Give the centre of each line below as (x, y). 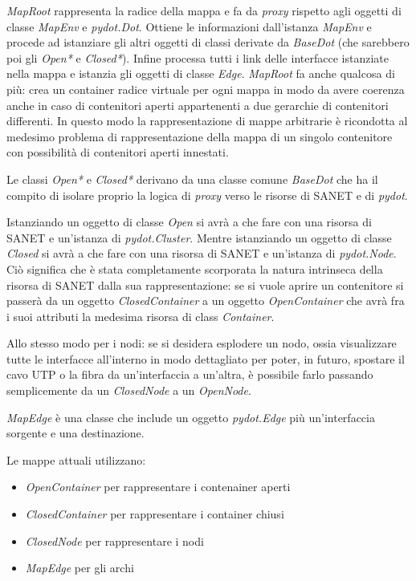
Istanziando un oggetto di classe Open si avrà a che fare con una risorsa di (189, 222)
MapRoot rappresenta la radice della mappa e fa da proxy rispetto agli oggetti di (204, 10)
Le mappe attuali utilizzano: (76, 459)
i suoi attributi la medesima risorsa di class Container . (141, 316)
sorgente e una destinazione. (75, 433)
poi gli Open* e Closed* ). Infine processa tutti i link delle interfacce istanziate (198, 57)
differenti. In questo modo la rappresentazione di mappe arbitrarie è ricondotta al (207, 121)
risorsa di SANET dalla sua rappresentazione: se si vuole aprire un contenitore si (205, 284)
